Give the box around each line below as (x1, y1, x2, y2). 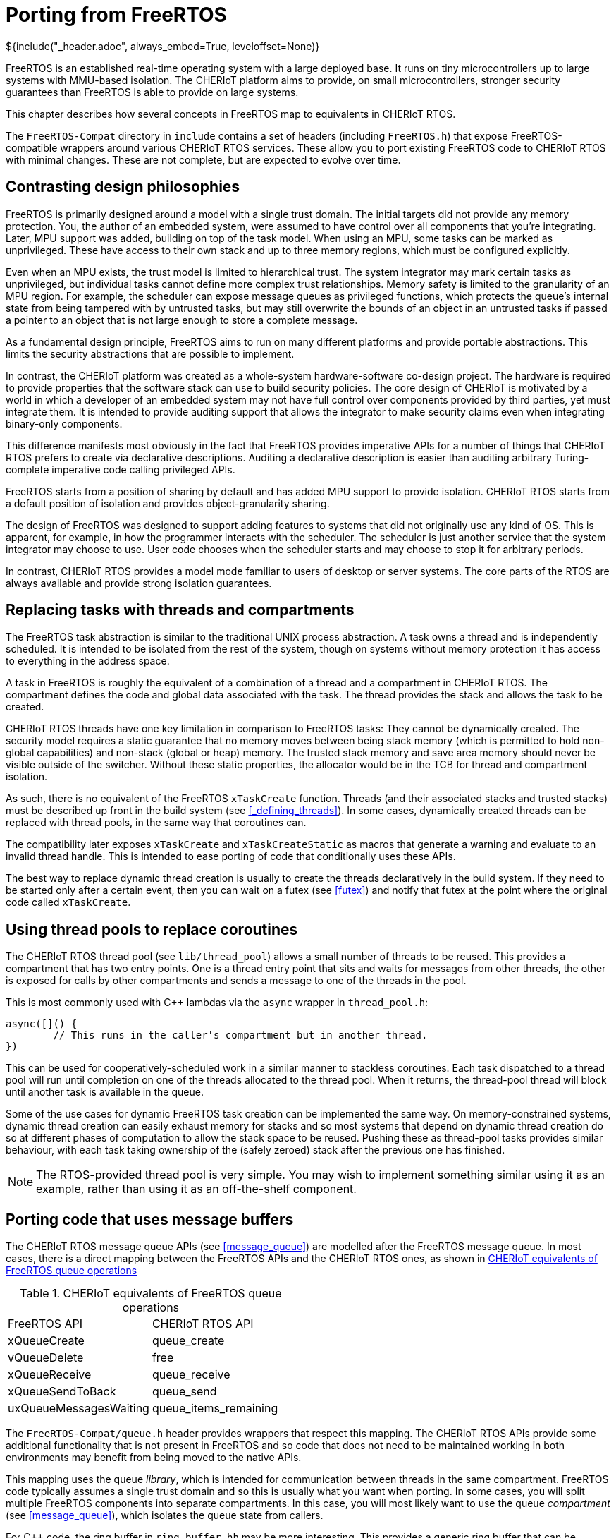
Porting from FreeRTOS (6, 3, 227, 27)
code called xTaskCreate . (6, 896, 131, 909)
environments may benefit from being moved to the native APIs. (6, 1451, 302, 1464)
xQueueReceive (8, 1367, 92, 1382)
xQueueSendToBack (8, 1384, 116, 1399)
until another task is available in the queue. (6, 1086, 204, 1098)
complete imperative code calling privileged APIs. (6, 463, 235, 476)
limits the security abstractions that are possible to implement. (6, 347, 295, 360)
